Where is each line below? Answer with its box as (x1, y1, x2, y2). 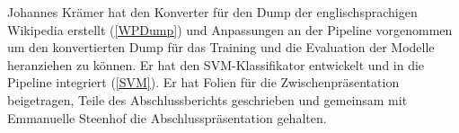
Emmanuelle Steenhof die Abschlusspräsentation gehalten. (7, 108, 327, 127)
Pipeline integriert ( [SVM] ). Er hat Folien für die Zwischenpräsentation (7, 73, 400, 92)
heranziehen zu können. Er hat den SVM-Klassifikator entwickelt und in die (7, 55, 425, 74)
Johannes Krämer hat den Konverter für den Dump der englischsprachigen (7, 3, 418, 21)
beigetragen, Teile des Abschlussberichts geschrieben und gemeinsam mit (7, 90, 408, 109)
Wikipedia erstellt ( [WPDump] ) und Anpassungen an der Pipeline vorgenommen (7, 20, 453, 39)
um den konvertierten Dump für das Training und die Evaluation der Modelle (7, 38, 435, 57)
